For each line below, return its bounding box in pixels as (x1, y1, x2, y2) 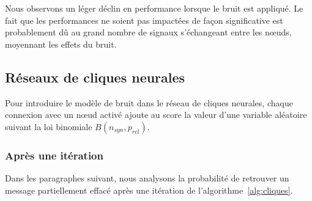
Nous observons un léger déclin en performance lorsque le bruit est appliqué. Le (5, 2, 303, 14)
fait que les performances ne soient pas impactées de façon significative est (5, 13, 283, 26)
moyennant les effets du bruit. (5, 37, 117, 50)
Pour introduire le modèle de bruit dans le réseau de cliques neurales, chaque (5, 96, 293, 109)
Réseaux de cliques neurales (5, 67, 185, 86)
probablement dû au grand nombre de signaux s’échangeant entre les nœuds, (5, 26, 292, 38)
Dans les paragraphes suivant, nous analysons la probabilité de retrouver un (5, 171, 289, 184)
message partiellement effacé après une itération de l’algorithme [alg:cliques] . (5, 183, 293, 196)
